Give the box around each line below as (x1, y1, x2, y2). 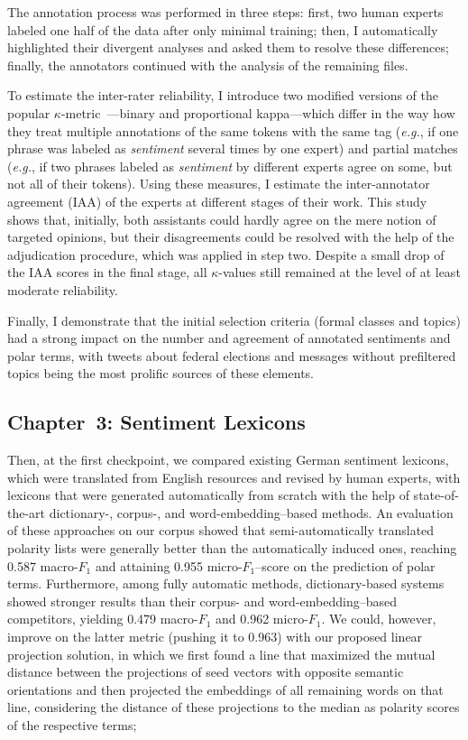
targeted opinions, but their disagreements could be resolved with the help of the (7, 227, 454, 246)
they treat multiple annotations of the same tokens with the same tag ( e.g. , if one (7, 121, 459, 140)
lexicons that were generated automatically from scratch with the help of (7, 486, 409, 504)
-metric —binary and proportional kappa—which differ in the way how (60, 103, 455, 122)
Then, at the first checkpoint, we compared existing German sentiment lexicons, (7, 450, 449, 469)
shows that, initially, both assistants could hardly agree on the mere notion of (7, 209, 436, 228)
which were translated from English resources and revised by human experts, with (7, 467, 461, 486)
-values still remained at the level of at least (218, 263, 461, 282)
